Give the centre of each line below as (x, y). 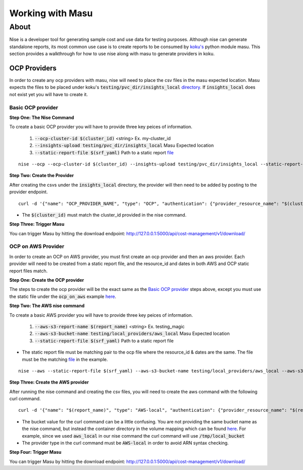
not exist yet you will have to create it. (49, 94)
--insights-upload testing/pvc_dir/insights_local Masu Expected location (124, 145)
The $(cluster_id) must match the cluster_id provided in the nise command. (104, 215)
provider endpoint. (29, 192)
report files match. (29, 271)
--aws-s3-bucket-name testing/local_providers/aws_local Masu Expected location (132, 333)
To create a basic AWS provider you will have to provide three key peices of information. (101, 315)
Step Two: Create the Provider (42, 176)
